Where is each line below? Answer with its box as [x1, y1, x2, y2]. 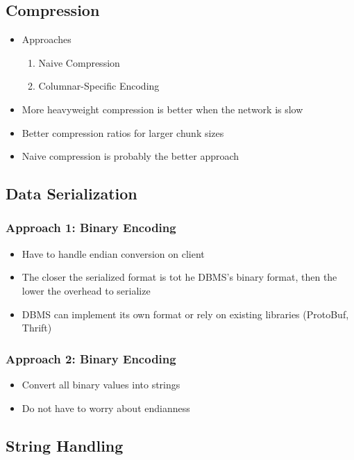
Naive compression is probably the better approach [22, 149, 239, 163]
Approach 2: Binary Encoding [6, 350, 176, 367]
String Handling [6, 434, 124, 456]
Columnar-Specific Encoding [38, 79, 160, 93]
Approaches [22, 32, 71, 47]
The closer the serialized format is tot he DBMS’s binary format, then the [22, 270, 337, 284]
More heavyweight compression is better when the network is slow [22, 101, 303, 116]
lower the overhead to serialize [22, 283, 151, 297]
